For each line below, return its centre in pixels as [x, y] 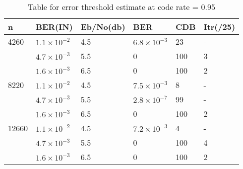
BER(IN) [54, 27]
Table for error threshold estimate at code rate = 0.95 [121, 7]
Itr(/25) [219, 27]
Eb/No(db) [103, 27]
